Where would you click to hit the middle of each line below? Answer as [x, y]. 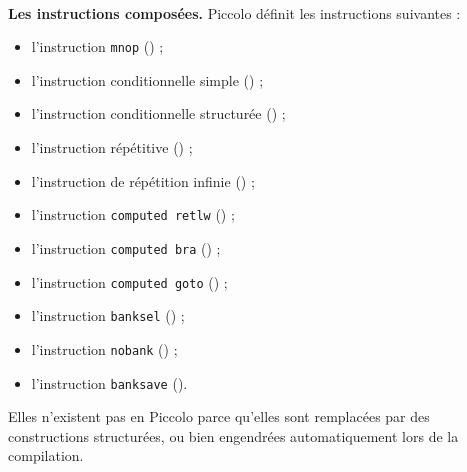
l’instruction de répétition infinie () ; [143, 180]
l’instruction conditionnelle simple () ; [147, 79]
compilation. [46, 455]
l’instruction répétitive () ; [112, 147]
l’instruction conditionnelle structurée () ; [158, 113]
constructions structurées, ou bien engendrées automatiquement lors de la [233, 435]
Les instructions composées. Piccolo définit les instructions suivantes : [234, 12]
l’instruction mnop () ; [97, 46]
